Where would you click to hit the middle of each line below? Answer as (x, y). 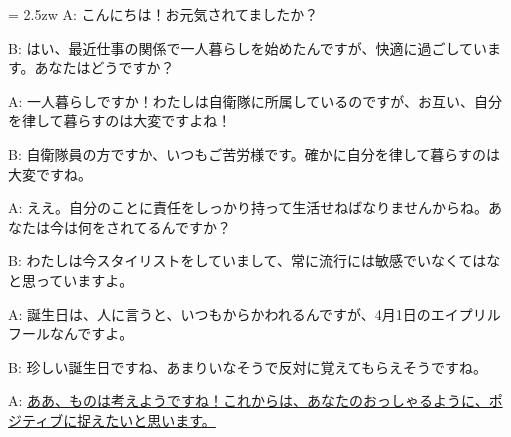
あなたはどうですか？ (104, 67)
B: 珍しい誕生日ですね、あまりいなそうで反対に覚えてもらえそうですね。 (248, 366)
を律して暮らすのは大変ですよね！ (120, 120)
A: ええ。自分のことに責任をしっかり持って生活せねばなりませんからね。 (248, 207)
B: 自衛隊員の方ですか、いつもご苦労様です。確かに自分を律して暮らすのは (254, 153)
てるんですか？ (182, 226)
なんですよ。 (91, 333)
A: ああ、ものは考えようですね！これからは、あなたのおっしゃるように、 (248, 400)
